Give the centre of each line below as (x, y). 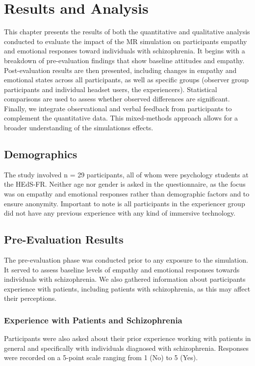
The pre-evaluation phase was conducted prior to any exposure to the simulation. (126, 260)
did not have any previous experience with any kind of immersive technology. (120, 213)
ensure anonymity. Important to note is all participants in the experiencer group (125, 203)
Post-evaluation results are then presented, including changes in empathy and (120, 70)
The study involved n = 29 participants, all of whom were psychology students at (126, 174)
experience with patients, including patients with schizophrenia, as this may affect (127, 288)
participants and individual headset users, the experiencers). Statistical (111, 89)
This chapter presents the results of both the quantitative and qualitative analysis (127, 32)
